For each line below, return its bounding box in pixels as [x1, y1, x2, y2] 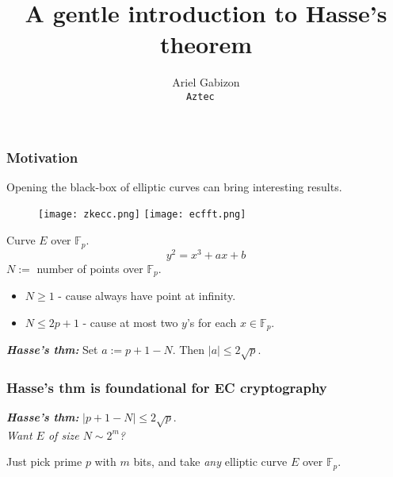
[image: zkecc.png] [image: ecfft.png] [38, 209, 246, 221]
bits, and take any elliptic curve [133, 453, 288, 470]
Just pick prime [6, 453, 82, 470]
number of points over [36, 260, 143, 276]
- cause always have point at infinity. [58, 287, 236, 304]
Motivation [6, 147, 78, 167]
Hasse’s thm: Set [6, 341, 98, 358]
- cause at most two [82, 314, 178, 330]
